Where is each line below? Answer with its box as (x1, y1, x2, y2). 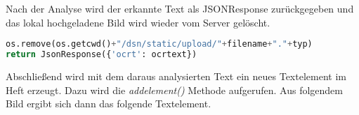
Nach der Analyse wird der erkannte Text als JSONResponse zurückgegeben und (6, 1, 354, 15)
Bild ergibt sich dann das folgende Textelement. (6, 96, 211, 111)
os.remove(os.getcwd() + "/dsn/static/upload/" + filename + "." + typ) (6, 39, 313, 49)
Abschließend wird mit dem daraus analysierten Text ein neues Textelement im (6, 68, 346, 83)
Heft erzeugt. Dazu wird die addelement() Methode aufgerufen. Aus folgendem (6, 82, 343, 97)
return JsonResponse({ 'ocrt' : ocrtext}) (6, 49, 197, 60)
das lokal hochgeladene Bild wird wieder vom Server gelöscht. (6, 15, 270, 29)
